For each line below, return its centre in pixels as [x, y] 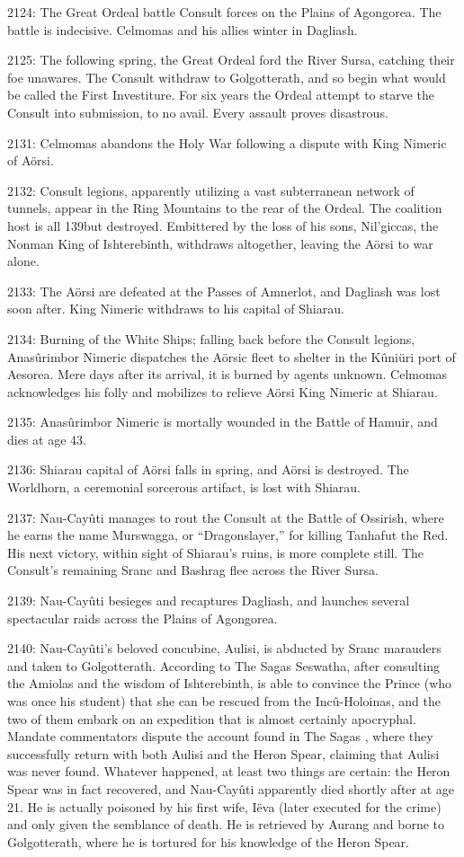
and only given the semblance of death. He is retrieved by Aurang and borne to [226, 824]
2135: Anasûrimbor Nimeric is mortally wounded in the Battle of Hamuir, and [223, 422]
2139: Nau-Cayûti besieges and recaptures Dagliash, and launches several [209, 601]
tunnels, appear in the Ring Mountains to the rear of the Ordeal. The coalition [225, 208]
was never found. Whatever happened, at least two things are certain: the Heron [229, 771]
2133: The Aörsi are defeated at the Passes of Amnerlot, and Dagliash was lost [224, 291]
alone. [23, 261]
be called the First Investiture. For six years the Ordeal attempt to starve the [221, 95]
